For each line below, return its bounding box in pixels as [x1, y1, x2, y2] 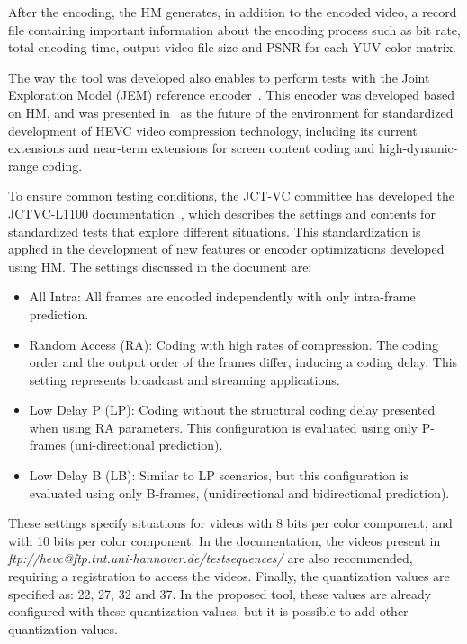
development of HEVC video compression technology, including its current [8, 121, 418, 139]
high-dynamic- [378, 139, 458, 157]
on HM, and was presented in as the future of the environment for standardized [8, 103, 454, 121]
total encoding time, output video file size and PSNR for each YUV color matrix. [8, 38, 456, 57]
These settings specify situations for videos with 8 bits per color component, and [8, 514, 453, 532]
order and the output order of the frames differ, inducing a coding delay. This [29, 353, 458, 371]
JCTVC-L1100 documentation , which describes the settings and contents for [8, 203, 436, 222]
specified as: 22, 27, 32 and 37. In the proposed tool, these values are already [8, 584, 432, 603]
